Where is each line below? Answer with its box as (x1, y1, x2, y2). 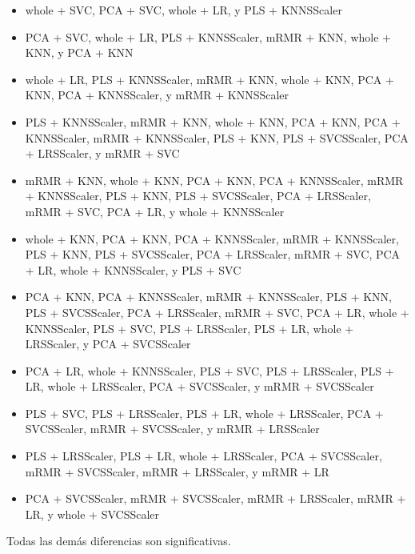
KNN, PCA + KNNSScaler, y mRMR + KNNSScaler (25, 86, 289, 103)
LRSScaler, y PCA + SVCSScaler (25, 335, 191, 352)
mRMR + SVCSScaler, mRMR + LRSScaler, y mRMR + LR (25, 463, 329, 480)
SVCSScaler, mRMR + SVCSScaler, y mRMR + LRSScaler (25, 420, 320, 437)
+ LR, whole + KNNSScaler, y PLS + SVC (25, 261, 241, 278)
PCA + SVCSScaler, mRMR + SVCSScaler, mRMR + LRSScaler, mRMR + (25, 490, 406, 507)
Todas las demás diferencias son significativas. (6, 532, 231, 549)
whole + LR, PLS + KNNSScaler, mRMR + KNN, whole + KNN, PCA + (25, 70, 394, 87)
